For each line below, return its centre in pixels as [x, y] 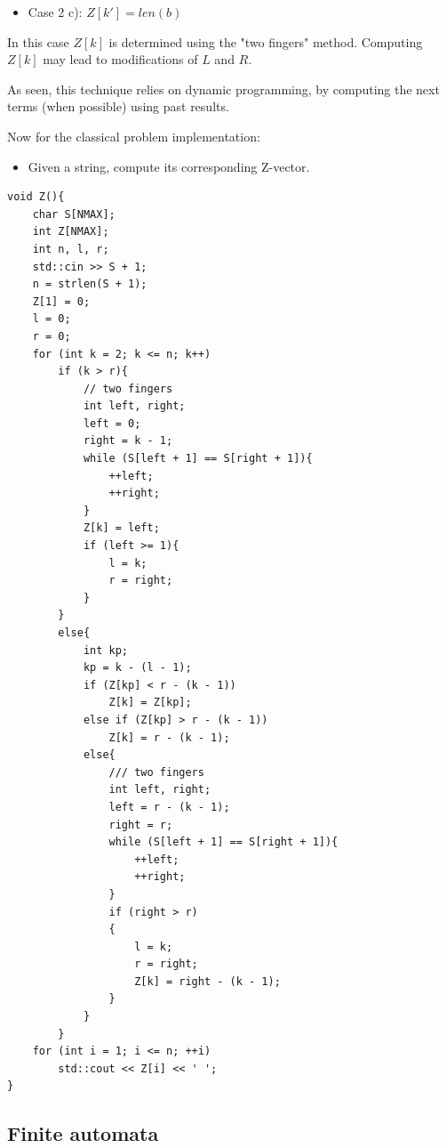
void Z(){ [36, 197]
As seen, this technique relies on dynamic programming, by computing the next [223, 89]
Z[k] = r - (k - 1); [169, 737]
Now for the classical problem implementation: [134, 136]
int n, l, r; [71, 249]
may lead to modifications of [120, 59]
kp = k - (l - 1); [137, 668]
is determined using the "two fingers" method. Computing [266, 41]
